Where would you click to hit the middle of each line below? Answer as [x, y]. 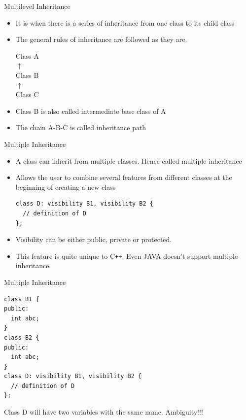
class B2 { [22, 337]
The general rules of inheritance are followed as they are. [101, 39]
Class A [27, 55]
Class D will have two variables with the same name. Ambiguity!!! [104, 412]
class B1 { [22, 299]
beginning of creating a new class [66, 187]
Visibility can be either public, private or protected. [94, 239]
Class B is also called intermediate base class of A [91, 111]
